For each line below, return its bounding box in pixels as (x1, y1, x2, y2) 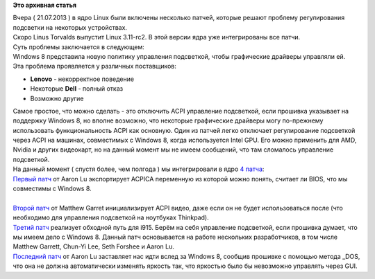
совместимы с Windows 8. (12, 184, 92, 193)
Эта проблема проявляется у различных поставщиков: (12, 62, 177, 71)
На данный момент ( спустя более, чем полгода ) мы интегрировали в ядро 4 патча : (12, 165, 265, 173)
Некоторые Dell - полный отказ (30, 84, 124, 93)
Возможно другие (30, 94, 84, 102)
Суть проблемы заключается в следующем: (12, 42, 145, 51)
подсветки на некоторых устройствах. (12, 23, 128, 31)
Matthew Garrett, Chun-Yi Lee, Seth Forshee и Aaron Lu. (12, 242, 175, 251)
